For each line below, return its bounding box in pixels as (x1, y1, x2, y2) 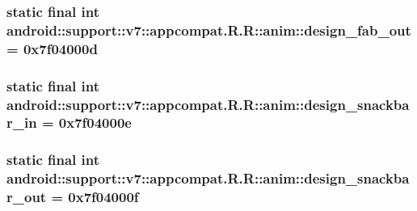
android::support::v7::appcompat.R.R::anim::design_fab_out (6, 19, 411, 40)
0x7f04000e (58, 112, 132, 133)
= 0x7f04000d (6, 38, 98, 58)
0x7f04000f (68, 187, 139, 207)
